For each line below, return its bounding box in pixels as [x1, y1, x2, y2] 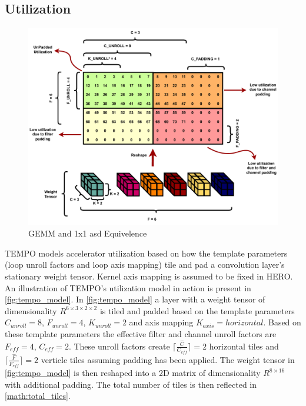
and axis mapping [129, 316, 194, 328]
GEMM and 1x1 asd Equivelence [28, 227, 147, 239]
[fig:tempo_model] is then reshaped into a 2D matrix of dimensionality [5, 367, 261, 379]
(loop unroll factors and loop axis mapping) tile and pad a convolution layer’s [5, 258, 285, 271]
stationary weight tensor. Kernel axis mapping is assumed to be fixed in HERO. [5, 269, 293, 282]
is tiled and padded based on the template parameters [99, 304, 295, 317]
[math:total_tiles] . [5, 390, 71, 402]
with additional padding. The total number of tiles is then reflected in [5, 378, 257, 390]
